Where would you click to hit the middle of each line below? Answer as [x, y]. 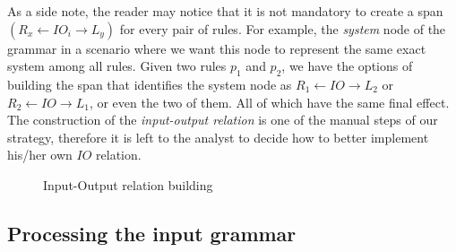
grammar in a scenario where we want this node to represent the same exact [217, 48]
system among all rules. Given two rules [117, 66]
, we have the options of [347, 66]
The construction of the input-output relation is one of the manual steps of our [223, 120]
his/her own [40, 155]
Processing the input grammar [152, 233]
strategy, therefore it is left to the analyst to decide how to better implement [218, 137]
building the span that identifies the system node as [150, 84]
